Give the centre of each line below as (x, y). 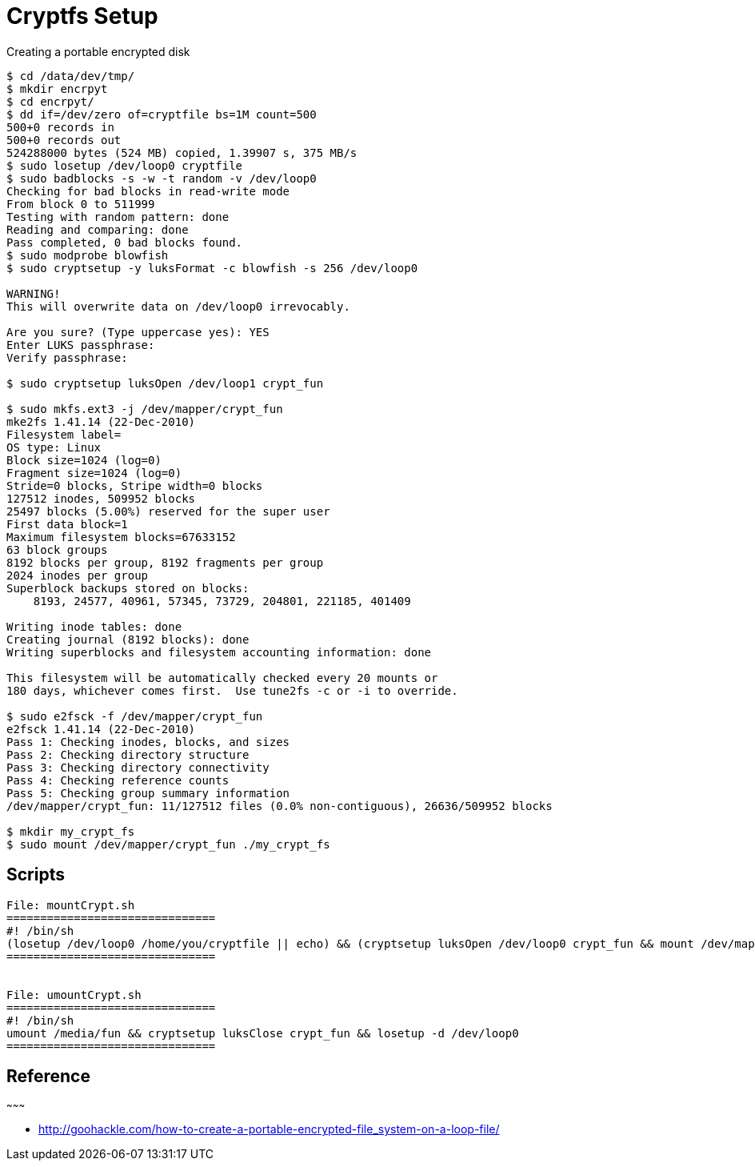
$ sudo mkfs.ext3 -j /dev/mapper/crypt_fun (145, 409)
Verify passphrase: (67, 357)
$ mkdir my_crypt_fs (71, 831)
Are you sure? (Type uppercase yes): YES (138, 332)
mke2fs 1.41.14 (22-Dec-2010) (101, 421)
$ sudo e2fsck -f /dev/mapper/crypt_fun (135, 716)
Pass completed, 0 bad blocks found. (125, 242)
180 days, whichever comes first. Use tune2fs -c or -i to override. (232, 690)
